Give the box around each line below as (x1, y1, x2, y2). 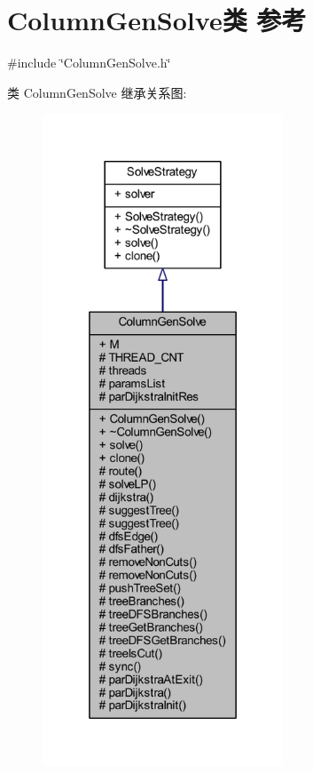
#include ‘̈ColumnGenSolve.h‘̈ (7, 53, 171, 72)
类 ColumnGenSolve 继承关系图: (7, 83, 187, 101)
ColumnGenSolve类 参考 (7, 2, 307, 38)
